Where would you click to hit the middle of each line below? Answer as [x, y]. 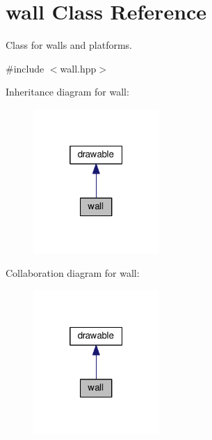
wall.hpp [78, 68]
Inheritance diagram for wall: [67, 92]
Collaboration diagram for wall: [73, 273]
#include [25, 68]
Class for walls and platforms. [69, 45]
